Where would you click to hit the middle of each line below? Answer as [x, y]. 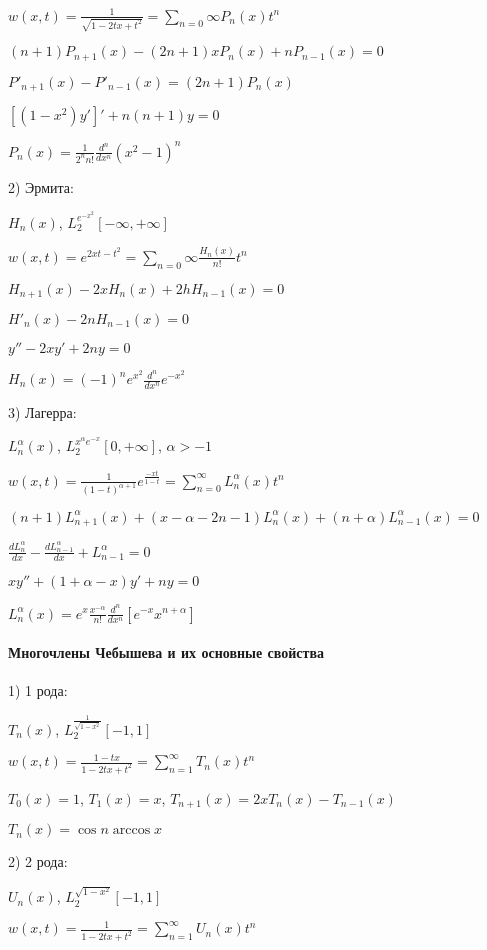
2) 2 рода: [38, 861]
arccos [131, 830]
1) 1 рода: [38, 690]
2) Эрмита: [41, 186]
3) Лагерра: [42, 411]
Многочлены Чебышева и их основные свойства [166, 652]
